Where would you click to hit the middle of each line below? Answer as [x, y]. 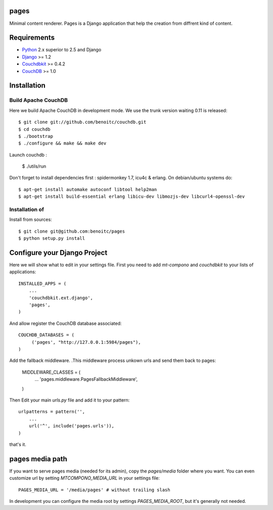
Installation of [27, 209]
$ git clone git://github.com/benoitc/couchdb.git [82, 122]
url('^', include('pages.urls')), [72, 426]
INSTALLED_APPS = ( [42, 283]
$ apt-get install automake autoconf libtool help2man [88, 189]
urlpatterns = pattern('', [52, 412]
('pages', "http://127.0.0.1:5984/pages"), [86, 342]
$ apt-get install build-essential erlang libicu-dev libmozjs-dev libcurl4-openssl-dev [132, 197]
